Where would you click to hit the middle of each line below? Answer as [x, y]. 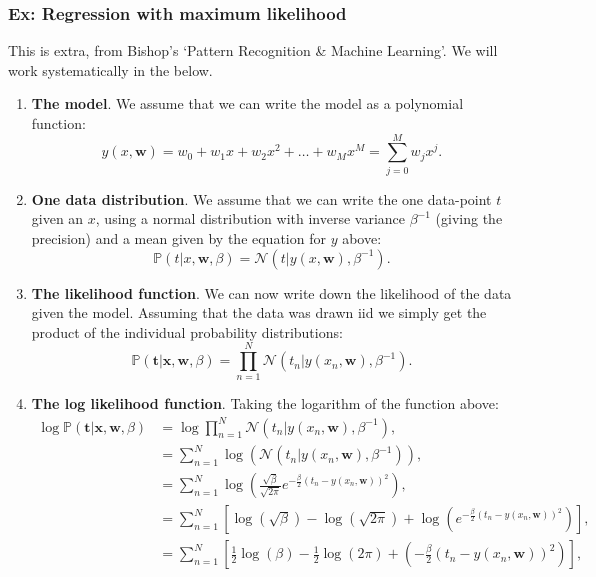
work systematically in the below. [110, 69]
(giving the [469, 218]
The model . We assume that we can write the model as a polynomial [247, 103]
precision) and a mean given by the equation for [178, 237]
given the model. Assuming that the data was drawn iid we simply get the [259, 312]
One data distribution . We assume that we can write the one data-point [261, 198]
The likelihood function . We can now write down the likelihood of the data [271, 292]
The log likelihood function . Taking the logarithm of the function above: [265, 403]
